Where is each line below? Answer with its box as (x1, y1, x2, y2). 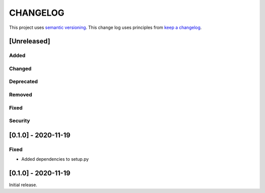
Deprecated (9, 78, 38, 85)
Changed (9, 65, 32, 72)
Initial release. (9, 182, 37, 188)
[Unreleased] (9, 37, 51, 46)
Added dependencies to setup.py (21, 156, 89, 162)
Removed (9, 91, 32, 98)
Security (9, 118, 30, 124)
